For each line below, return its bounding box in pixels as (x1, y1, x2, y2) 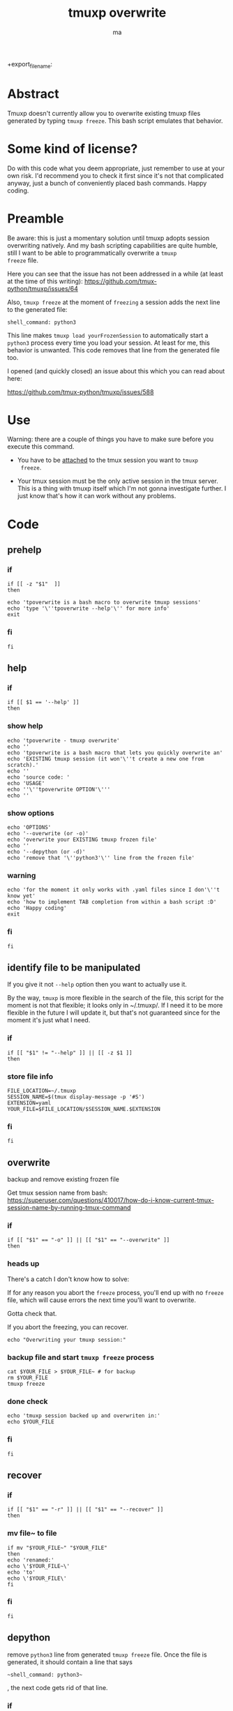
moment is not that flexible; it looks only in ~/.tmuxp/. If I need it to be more (7, 1001, 223, 1010)
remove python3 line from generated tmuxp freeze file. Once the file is (7, 1650, 207, 1659)
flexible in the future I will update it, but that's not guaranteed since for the (7, 1008, 220, 1017)
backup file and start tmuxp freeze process (7, 1352, 155, 1362)
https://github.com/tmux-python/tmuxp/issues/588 (7, 387, 154, 396)
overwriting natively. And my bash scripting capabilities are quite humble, (7, 241, 218, 249)
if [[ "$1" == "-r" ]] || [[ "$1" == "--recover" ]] (7, 1506, 164, 1514)
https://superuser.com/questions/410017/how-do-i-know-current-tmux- (7, 1196, 214, 1204)
